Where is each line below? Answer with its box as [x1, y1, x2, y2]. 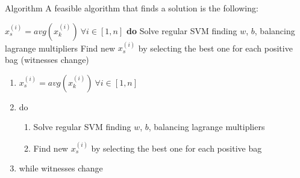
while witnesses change [19, 162, 103, 174]
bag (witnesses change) [5, 53, 89, 65]
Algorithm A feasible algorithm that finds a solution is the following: [5, 2, 258, 14]
